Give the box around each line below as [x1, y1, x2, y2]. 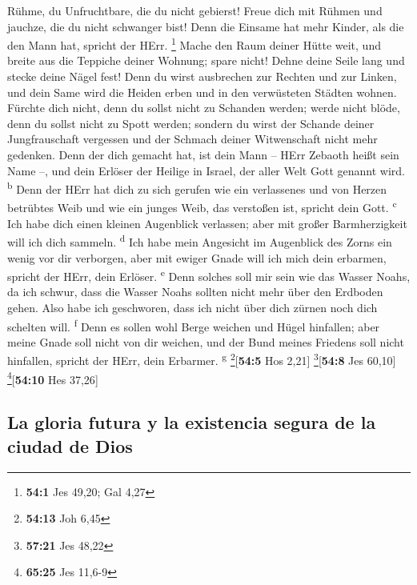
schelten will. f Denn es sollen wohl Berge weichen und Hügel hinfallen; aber [7, 315, 380, 335]
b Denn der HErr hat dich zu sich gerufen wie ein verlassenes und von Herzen [7, 178, 387, 197]
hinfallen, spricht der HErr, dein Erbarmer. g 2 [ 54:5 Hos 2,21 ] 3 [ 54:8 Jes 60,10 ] [7, 350, 396, 369]
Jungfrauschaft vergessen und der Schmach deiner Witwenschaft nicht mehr [7, 130, 378, 147]
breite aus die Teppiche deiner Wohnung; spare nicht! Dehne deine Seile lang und [7, 52, 405, 69]
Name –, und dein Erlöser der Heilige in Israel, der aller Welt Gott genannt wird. [7, 162, 405, 178]
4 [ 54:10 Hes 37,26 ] [7, 368, 98, 387]
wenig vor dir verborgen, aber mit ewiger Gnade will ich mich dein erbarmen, [7, 249, 387, 266]
